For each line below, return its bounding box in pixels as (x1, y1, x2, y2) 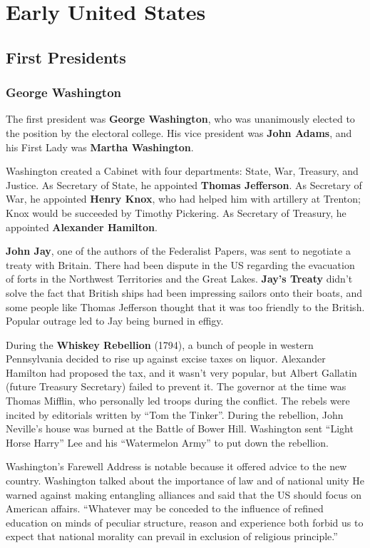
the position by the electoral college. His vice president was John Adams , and (6, 125, 352, 140)
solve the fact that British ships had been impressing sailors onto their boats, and (6, 285, 362, 300)
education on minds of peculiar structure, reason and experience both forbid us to (6, 514, 364, 529)
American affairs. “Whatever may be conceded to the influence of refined (6, 501, 324, 516)
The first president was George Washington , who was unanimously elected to (6, 111, 355, 126)
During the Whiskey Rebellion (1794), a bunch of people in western (6, 337, 314, 352)
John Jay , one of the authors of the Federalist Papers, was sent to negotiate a (6, 243, 351, 258)
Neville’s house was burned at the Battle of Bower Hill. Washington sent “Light (6, 421, 354, 436)
